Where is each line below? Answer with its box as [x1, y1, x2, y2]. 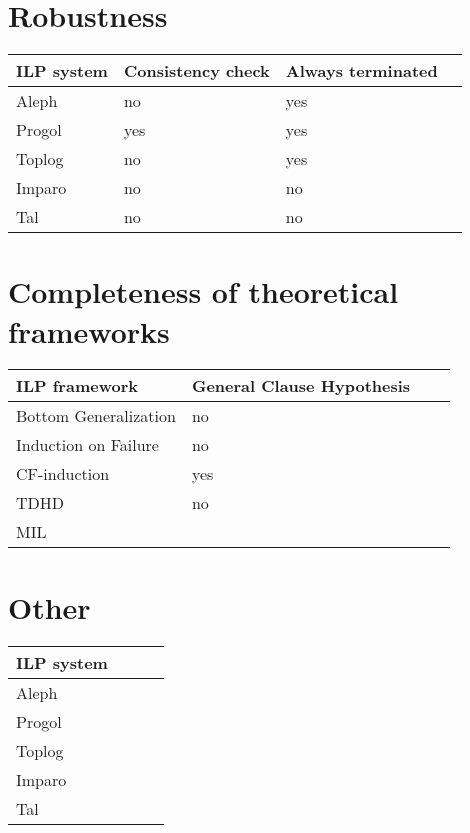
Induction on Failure [16, 433, 159, 457]
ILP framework [16, 374, 138, 398]
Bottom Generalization [16, 404, 176, 428]
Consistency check [123, 59, 270, 83]
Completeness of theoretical [8, 271, 399, 312]
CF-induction [16, 462, 110, 486]
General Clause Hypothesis [191, 374, 411, 398]
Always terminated [285, 59, 438, 83]
